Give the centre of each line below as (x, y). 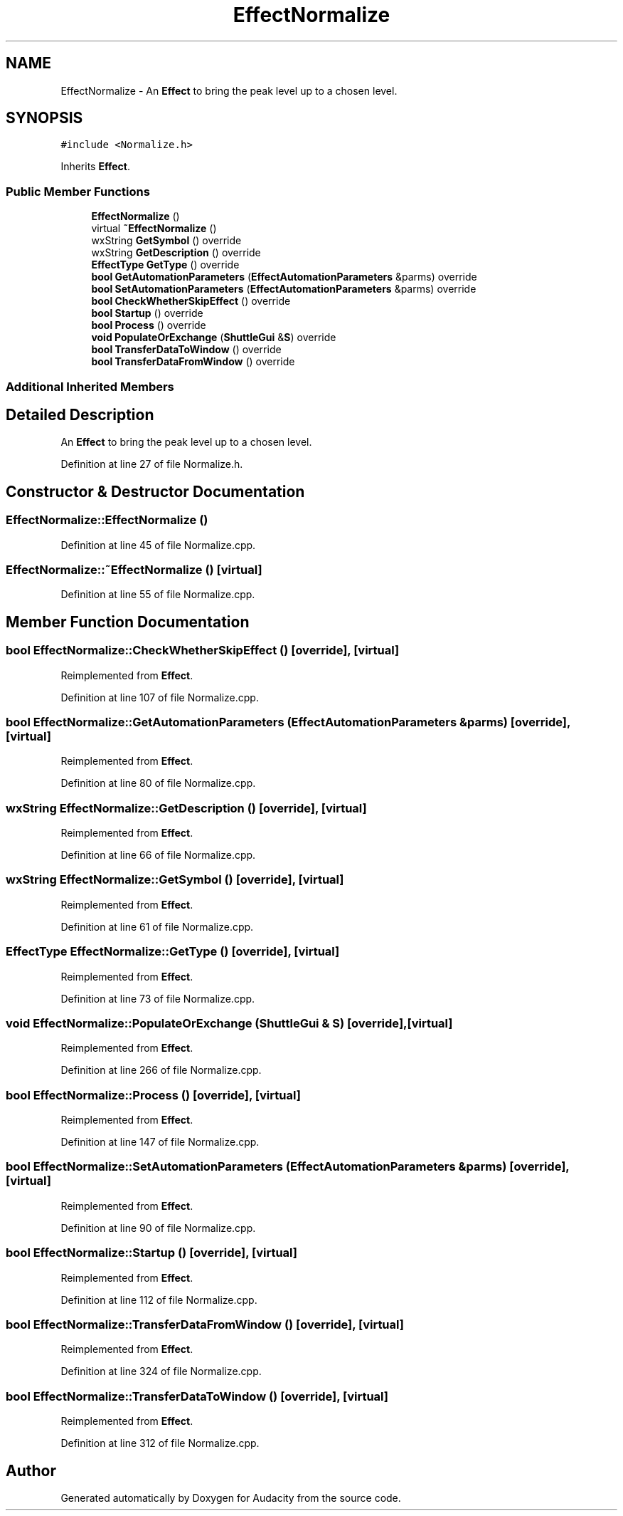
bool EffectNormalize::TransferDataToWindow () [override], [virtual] (197, 1396)
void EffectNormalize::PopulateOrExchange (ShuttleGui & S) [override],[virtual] (229, 1023)
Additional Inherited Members (90, 386)
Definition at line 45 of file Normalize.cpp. (158, 545)
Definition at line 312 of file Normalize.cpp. (160, 1443)
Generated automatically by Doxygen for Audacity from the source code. (231, 1497)
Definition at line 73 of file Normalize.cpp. (158, 998)
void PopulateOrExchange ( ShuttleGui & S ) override (214, 338)
